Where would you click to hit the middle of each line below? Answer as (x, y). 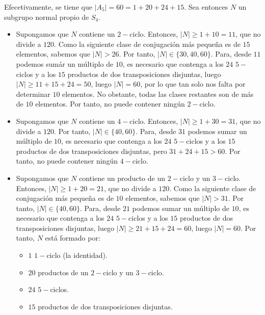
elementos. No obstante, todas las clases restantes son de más (158, 94)
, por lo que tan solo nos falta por (193, 84)
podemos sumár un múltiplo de (65, 63)
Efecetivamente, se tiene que (48, 7)
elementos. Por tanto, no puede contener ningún (110, 104)
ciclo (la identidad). (77, 255)
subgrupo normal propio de (47, 17)
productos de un (63, 272)
